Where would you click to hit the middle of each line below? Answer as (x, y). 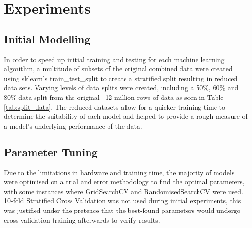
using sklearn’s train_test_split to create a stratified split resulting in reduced (121, 78)
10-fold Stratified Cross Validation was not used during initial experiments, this (123, 201)
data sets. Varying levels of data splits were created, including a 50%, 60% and (121, 88)
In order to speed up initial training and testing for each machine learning (114, 59)
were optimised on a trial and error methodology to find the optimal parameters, (124, 182)
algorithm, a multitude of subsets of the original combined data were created (118, 69)
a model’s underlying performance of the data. (73, 125)
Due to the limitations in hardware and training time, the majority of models (119, 172)
